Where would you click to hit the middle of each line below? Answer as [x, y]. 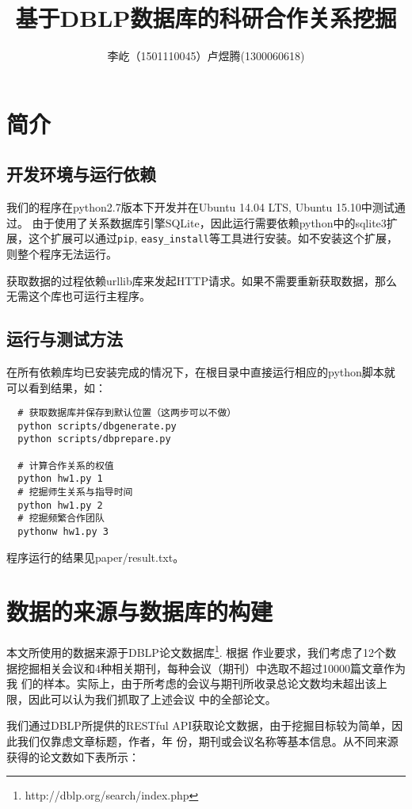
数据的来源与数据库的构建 [140, 611]
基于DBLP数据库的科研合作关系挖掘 [206, 18]
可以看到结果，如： [56, 387]
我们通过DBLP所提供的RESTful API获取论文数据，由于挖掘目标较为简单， [199, 725]
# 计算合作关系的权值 [66, 466]
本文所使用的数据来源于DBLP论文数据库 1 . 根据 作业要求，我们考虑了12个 [196, 651]
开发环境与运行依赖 [81, 174]
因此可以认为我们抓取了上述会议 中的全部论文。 [152, 698]
